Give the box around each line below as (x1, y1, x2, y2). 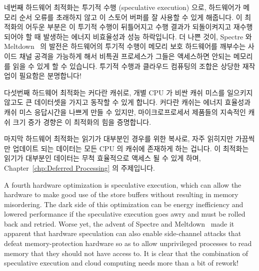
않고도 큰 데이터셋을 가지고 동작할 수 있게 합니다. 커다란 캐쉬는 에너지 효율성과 (4, 97, 251, 107)
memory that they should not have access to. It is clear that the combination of (4, 248, 248, 258)
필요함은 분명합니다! (19, 70, 81, 81)
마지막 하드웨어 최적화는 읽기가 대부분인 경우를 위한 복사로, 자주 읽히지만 (4, 133, 233, 144)
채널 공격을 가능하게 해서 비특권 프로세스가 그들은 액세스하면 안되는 (19, 50, 231, 61)
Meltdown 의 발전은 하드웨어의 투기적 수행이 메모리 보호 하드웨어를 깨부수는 (4, 41, 246, 51)
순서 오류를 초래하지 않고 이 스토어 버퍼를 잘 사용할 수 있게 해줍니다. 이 (19, 11, 242, 22)
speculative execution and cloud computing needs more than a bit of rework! (4, 258, 238, 268)
